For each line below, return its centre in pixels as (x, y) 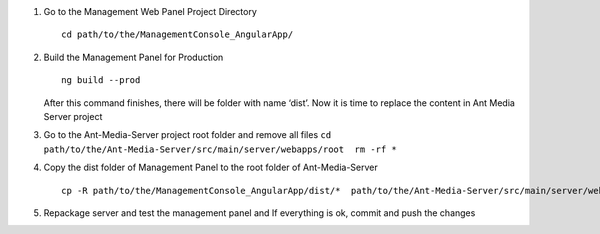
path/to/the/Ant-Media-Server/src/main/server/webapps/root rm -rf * (220, 149)
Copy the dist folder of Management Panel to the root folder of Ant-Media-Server (211, 167)
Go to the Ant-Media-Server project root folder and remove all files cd (187, 135)
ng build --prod (101, 80)
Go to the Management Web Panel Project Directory (150, 11)
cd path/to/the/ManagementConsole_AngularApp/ (177, 34)
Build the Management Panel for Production (133, 57)
